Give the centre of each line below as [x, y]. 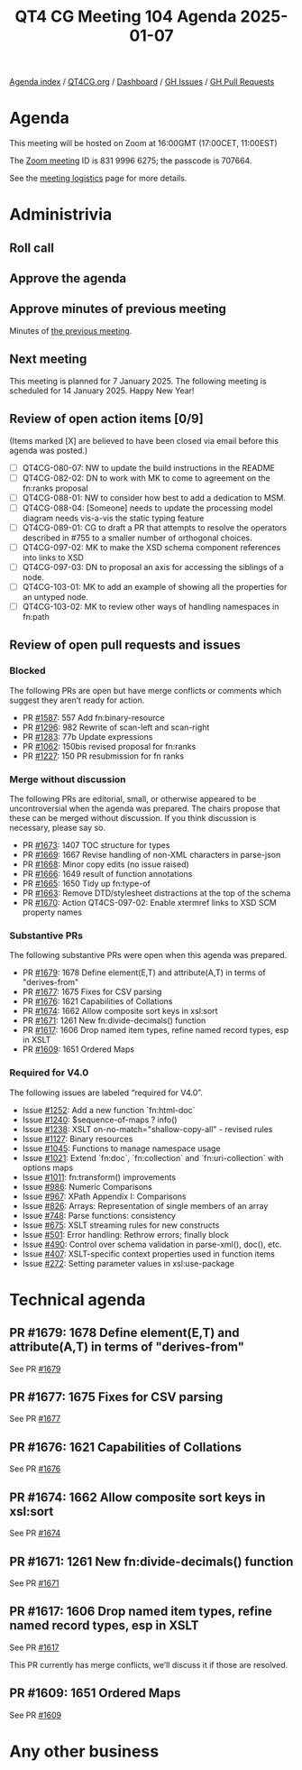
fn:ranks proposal [55, 488]
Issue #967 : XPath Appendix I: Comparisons [104, 1196]
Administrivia [61, 215]
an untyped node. [55, 597]
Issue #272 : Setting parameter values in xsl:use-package [128, 1263]
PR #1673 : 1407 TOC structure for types [96, 845]
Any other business [84, 1751]
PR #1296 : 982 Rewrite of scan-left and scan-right [116, 727]
